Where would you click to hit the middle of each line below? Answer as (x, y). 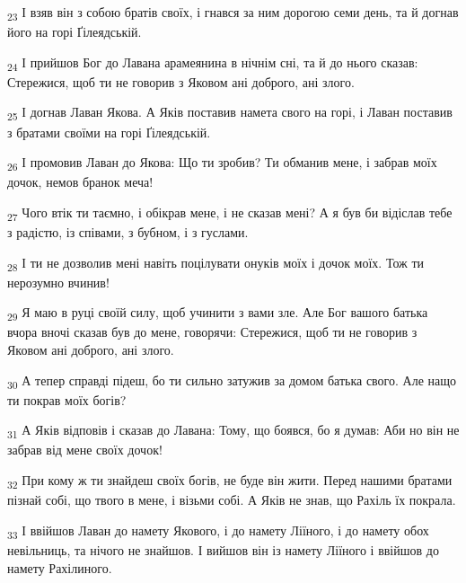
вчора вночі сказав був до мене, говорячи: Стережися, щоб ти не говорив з (212, 332)
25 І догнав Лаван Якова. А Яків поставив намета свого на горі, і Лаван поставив (230, 113)
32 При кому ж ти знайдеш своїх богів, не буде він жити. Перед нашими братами (230, 481)
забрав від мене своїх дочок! (85, 450)
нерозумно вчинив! (58, 282)
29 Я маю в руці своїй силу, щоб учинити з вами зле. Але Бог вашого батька (218, 314)
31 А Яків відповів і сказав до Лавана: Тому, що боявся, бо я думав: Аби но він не (233, 431)
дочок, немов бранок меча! (80, 182)
